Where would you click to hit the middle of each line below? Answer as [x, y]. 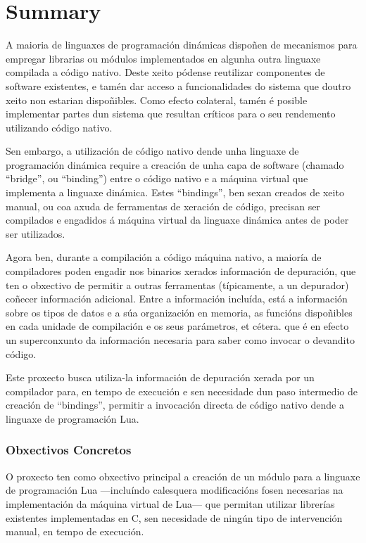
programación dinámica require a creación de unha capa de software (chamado [175, 164]
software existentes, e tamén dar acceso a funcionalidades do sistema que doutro [178, 85]
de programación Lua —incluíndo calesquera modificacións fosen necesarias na [175, 490]
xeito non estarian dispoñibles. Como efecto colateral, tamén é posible [157, 100]
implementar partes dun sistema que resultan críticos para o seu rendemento [171, 114]
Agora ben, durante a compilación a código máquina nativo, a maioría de [164, 257]
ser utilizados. [36, 233]
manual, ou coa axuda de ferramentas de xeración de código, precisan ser [163, 206]
